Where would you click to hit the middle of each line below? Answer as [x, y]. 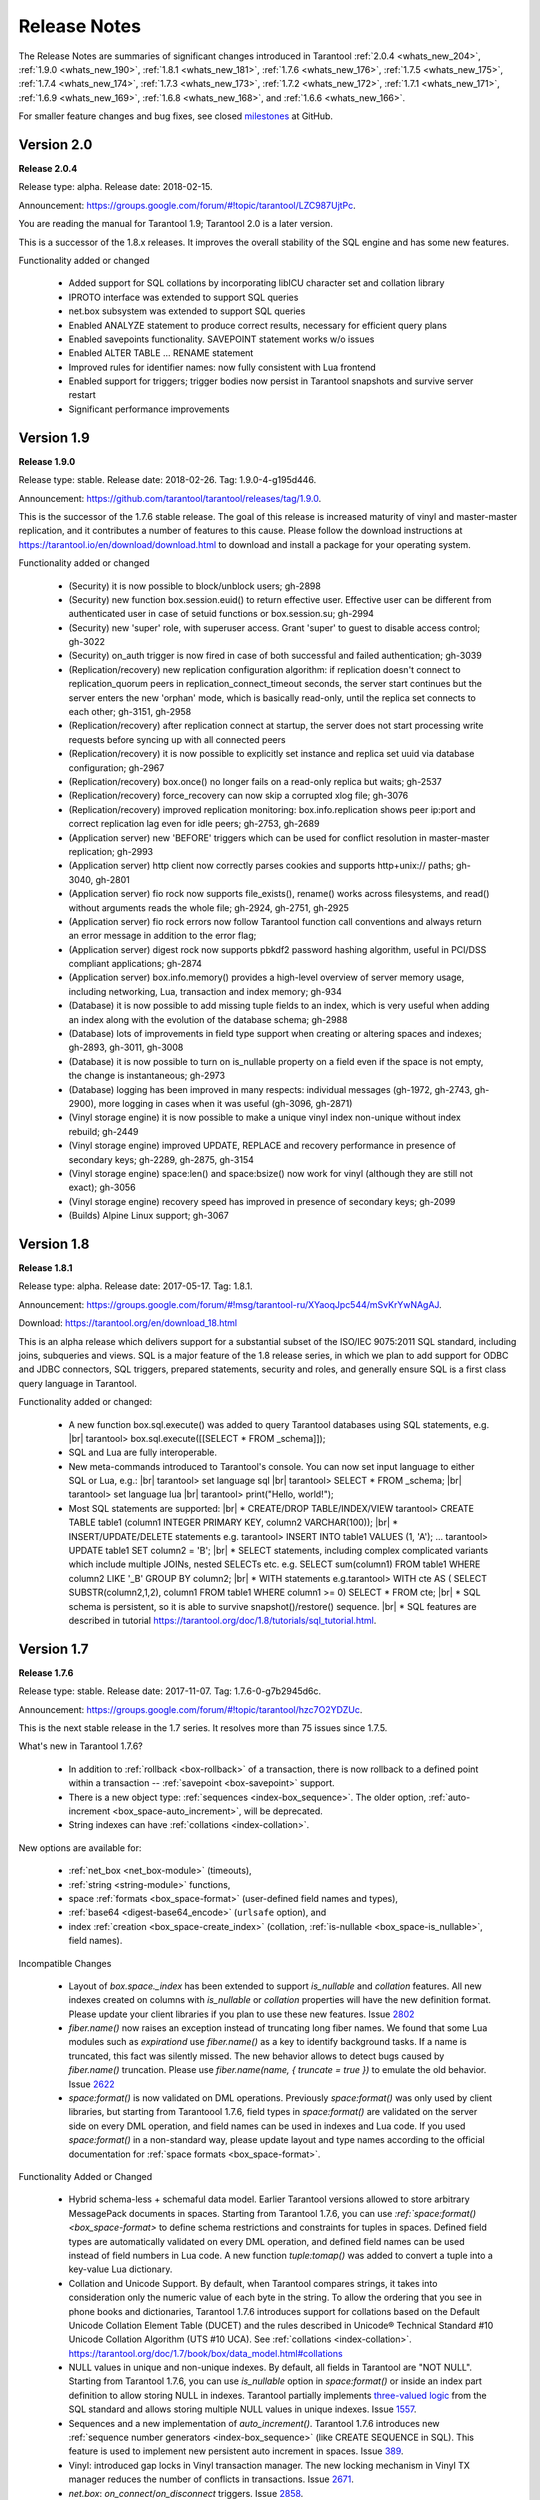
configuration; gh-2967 [116, 767]
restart [82, 395]
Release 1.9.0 [47, 461]
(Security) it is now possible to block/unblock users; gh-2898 [195, 586]
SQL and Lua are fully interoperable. [143, 1452]
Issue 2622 [91, 2084]
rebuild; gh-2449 [103, 1131]
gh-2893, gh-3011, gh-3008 [126, 1047]
